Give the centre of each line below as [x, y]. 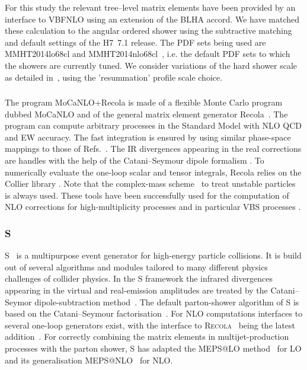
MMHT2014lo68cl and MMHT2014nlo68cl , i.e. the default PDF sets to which [148, 54]
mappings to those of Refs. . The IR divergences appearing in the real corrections [153, 149]
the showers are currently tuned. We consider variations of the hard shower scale [151, 65]
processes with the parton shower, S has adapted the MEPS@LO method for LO [153, 348]
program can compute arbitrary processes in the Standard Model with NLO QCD [153, 125]
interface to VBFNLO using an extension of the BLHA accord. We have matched [152, 19]
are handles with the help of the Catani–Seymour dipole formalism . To [135, 160]
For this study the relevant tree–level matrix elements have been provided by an [150, 7]
